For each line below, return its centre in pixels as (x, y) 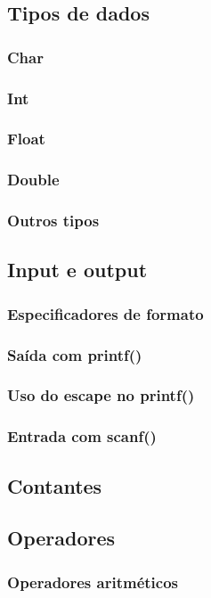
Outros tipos (53, 221)
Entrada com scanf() (82, 436)
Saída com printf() (75, 354)
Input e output (77, 270)
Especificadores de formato (105, 313)
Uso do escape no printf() (101, 395)
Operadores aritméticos (93, 582)
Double (33, 180)
